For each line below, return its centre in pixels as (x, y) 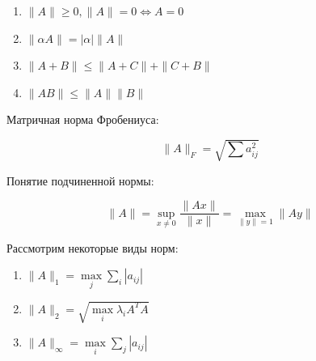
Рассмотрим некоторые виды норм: (93, 247)
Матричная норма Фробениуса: (83, 119)
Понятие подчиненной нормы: (80, 180)
